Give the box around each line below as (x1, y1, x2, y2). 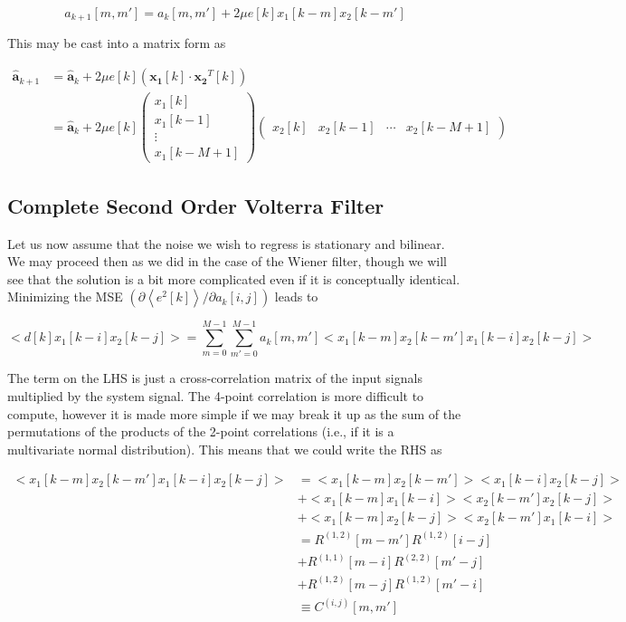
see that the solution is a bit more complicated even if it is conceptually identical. (7, 269, 460, 288)
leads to (274, 287, 318, 306)
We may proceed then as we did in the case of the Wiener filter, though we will (7, 252, 447, 271)
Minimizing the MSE (7, 287, 123, 306)
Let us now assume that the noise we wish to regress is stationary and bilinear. (7, 234, 445, 253)
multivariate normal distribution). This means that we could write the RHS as (7, 439, 442, 458)
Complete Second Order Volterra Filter (7, 191, 384, 219)
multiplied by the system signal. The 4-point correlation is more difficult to (7, 387, 424, 405)
